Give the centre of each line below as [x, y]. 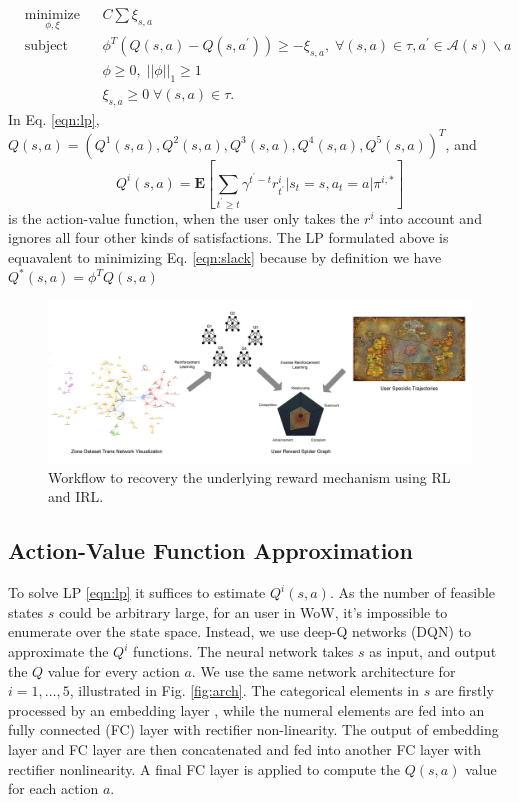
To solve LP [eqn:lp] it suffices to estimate [137, 592]
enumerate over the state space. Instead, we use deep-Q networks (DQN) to [239, 631]
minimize [52, 15]
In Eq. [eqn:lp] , [54, 118]
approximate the [58, 651]
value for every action [113, 670]
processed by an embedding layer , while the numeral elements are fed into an [246, 709]
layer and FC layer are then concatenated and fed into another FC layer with [245, 749]
